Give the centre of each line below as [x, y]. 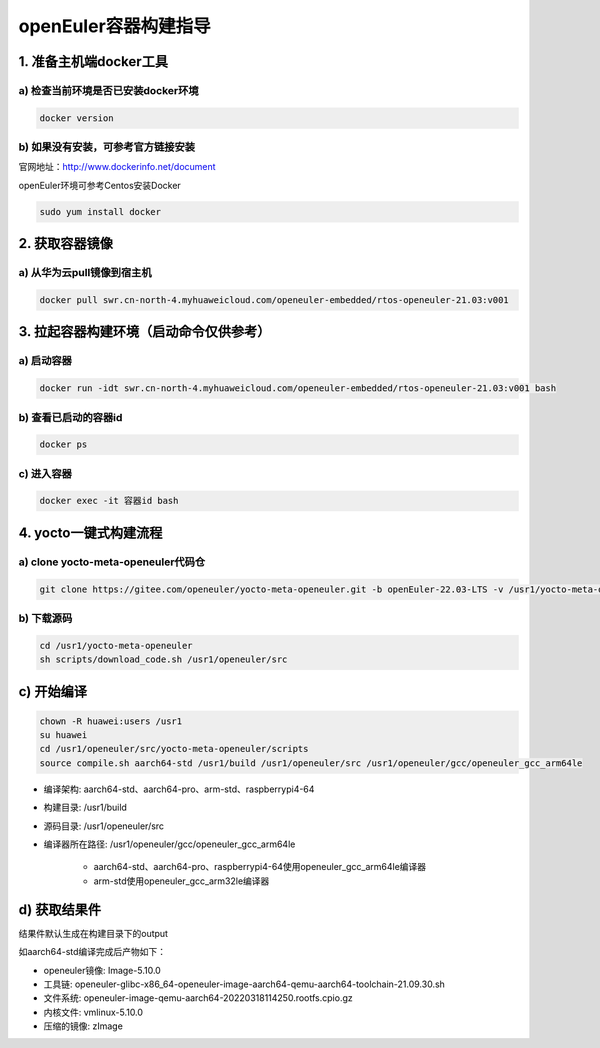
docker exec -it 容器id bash [109, 501]
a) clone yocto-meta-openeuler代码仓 [112, 562]
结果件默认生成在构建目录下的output [93, 933]
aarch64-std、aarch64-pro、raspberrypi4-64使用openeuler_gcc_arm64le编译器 [260, 867]
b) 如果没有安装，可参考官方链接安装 [106, 147]
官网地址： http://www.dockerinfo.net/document [117, 167]
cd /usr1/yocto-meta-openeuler [116, 645]
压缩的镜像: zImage [83, 1026]
